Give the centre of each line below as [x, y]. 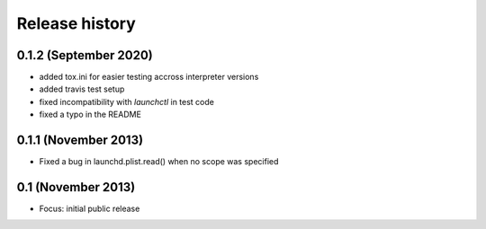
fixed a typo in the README [90, 114]
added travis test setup [82, 89]
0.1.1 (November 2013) [80, 141]
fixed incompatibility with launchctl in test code [127, 101]
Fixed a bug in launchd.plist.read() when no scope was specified [159, 162]
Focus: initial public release [90, 209]
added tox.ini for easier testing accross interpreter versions [149, 77]
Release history [76, 23]
